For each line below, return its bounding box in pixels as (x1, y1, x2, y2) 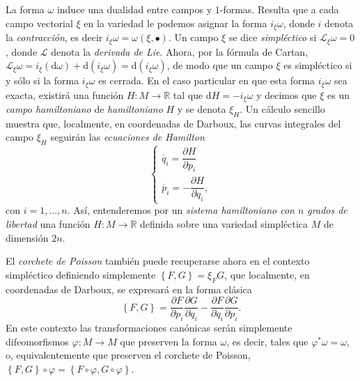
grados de (307, 203, 347, 217)
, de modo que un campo (166, 58, 273, 72)
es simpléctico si (283, 58, 352, 72)
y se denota (177, 102, 226, 116)
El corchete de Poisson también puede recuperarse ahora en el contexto (6, 254, 310, 268)
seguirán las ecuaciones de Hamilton (50, 130, 205, 144)
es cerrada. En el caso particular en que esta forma (98, 73, 315, 88)
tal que (173, 87, 203, 102)
